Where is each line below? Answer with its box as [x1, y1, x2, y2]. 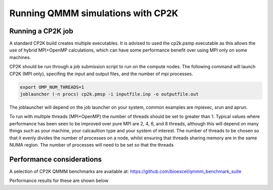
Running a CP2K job [9, 27, 73, 35]
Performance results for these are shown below [9, 177, 109, 184]
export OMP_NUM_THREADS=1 [20, 84, 84, 90]
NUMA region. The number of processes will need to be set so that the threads [9, 141, 174, 148]
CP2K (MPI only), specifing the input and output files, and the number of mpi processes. [9, 71, 193, 77]
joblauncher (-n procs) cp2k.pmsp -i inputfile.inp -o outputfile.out [20, 91, 199, 97]
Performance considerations [9, 155, 102, 164]
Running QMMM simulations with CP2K [9, 8, 178, 19]
